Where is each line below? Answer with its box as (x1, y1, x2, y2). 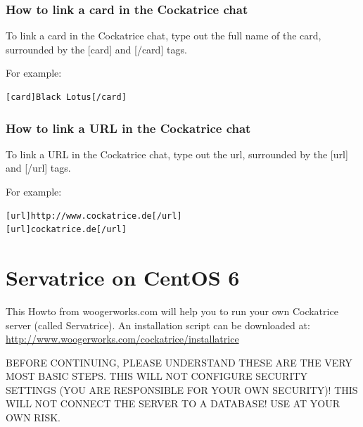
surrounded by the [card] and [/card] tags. (6, 42, 187, 56)
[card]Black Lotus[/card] (6, 92, 127, 102)
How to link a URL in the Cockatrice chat (6, 119, 251, 136)
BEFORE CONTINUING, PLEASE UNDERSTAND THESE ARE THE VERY (6, 355, 352, 369)
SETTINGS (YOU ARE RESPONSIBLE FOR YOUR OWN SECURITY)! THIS (6, 382, 358, 397)
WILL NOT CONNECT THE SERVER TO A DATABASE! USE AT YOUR (6, 396, 340, 411)
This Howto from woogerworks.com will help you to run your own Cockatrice (6, 303, 338, 318)
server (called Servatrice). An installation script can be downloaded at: (6, 317, 310, 332)
